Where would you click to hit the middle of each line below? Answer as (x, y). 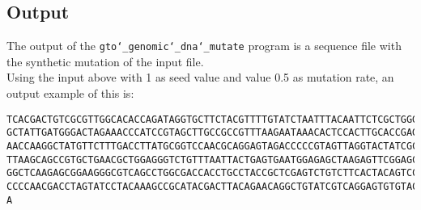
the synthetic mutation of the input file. (105, 61)
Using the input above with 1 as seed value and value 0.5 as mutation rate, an (200, 77)
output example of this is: (70, 93)
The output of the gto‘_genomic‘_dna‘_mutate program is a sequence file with (204, 46)
